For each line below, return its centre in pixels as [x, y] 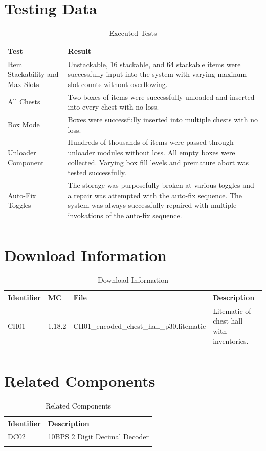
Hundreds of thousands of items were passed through [151, 142]
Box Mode [24, 124]
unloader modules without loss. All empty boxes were [151, 152]
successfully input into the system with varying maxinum [157, 74]
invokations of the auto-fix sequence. [125, 215]
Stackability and [33, 74]
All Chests [24, 102]
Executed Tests [133, 33]
